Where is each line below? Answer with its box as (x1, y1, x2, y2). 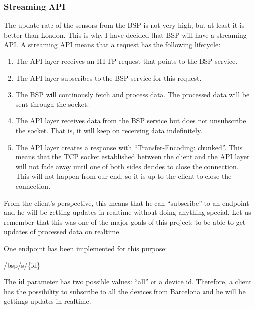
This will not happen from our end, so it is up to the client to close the (15, 171, 232, 181)
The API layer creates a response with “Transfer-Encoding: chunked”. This (15, 142, 243, 152)
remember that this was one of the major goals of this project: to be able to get (4, 216, 246, 227)
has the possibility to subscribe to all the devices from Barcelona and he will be (4, 286, 246, 296)
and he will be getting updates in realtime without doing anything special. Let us (4, 207, 251, 217)
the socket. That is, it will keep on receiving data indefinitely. (15, 125, 203, 135)
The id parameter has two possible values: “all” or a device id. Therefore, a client (4, 276, 252, 287)
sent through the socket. (15, 99, 89, 109)
